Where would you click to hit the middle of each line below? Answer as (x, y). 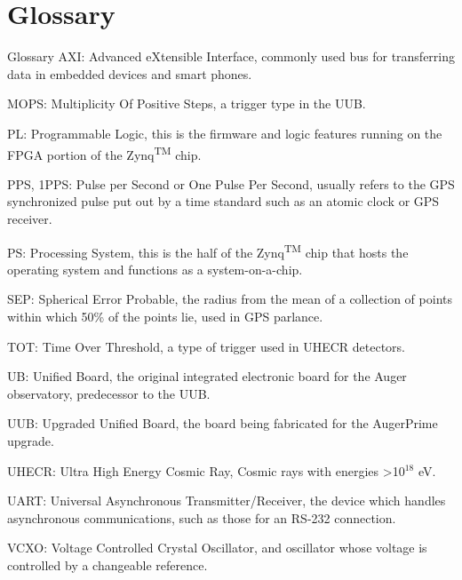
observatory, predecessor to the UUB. (109, 393)
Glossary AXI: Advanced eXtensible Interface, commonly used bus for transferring (231, 56)
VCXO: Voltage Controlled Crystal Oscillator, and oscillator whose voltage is (217, 548)
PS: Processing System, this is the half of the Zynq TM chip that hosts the (208, 250)
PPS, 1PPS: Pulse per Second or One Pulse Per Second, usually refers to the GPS (231, 183)
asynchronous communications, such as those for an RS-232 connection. (202, 517)
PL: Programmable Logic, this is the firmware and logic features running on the (225, 133)
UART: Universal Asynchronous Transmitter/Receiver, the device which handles (227, 501)
